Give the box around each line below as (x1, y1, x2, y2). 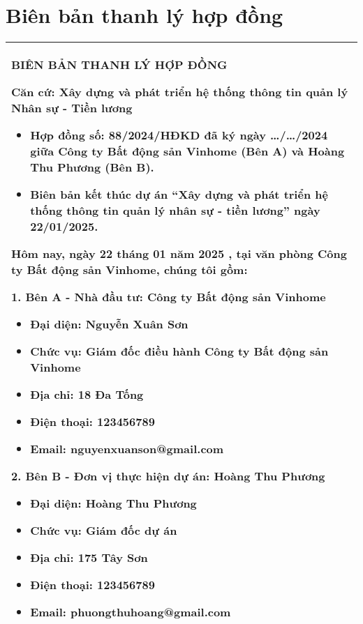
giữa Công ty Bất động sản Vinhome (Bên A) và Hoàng (30, 143, 345, 160)
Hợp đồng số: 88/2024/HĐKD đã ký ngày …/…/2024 (30, 127, 328, 144)
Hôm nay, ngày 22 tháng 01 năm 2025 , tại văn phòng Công (11, 245, 347, 262)
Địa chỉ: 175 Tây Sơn (30, 549, 148, 566)
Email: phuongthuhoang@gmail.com (30, 604, 231, 621)
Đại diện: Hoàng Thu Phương (30, 495, 197, 512)
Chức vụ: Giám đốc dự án (30, 522, 177, 539)
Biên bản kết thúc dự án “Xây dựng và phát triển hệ (30, 186, 328, 203)
